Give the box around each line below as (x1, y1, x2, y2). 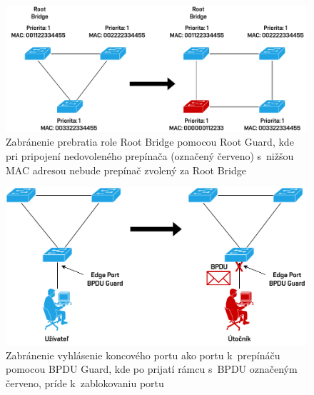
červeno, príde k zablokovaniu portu (6, 375, 164, 390)
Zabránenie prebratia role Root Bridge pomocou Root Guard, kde (6, 134, 294, 149)
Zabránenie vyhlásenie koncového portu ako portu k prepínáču (6, 347, 280, 362)
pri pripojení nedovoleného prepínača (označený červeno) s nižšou (6, 148, 294, 163)
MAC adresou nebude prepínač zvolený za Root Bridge (6, 162, 246, 177)
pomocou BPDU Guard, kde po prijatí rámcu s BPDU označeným (6, 361, 298, 376)
